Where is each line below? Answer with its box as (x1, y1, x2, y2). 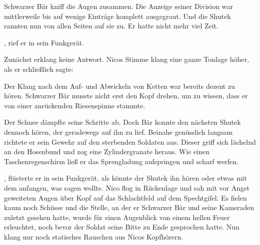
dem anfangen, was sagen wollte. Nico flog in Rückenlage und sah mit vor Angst (4, 182, 249, 193)
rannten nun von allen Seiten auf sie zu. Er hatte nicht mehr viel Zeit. (4, 20, 218, 31)
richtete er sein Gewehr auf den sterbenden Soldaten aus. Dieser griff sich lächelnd (4, 136, 256, 147)
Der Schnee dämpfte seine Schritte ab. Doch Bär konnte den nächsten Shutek (4, 117, 241, 127)
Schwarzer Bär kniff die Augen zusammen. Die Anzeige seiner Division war (4, 1, 233, 11)
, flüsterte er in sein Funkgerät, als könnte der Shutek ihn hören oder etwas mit (4, 173, 247, 183)
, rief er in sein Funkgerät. (4, 37, 84, 47)
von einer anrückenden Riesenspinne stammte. (4, 100, 145, 110)
